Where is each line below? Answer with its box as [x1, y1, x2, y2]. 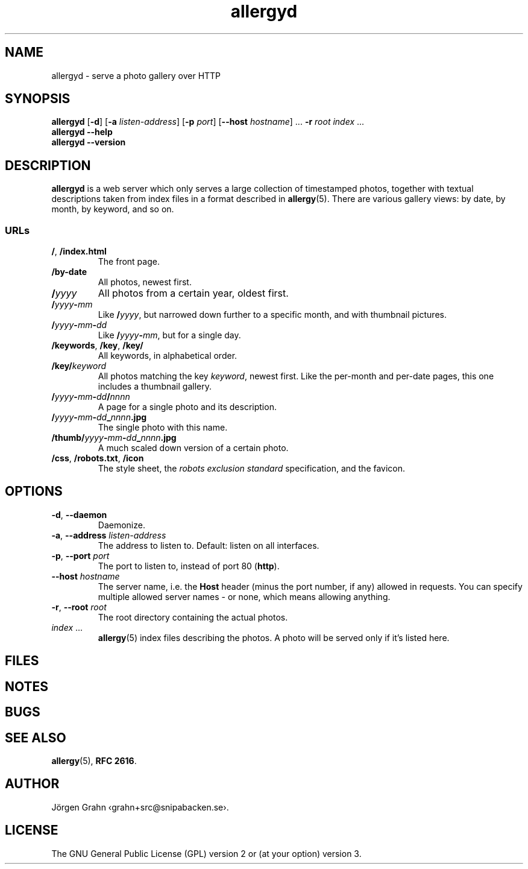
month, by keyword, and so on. [51, 204, 174, 215]
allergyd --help [51, 127, 113, 137]
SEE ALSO [5, 730, 66, 745]
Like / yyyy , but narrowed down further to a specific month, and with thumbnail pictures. [98, 309, 447, 320]
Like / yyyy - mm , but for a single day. [98, 330, 241, 341]
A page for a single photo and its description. [98, 402, 277, 412]
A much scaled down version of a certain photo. [98, 443, 289, 453]
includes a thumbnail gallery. [98, 381, 212, 392]
